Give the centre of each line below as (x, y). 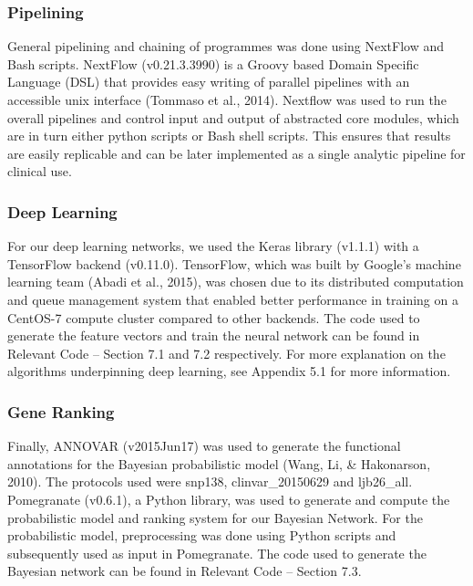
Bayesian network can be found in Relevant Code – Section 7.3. (185, 571)
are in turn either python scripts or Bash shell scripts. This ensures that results (229, 136)
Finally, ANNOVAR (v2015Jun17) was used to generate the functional (204, 446)
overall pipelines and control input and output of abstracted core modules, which (233, 117)
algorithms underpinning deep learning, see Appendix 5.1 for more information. (229, 371)
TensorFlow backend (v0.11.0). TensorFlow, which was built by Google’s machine (234, 263)
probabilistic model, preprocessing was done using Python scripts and (202, 535)
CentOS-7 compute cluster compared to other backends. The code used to (214, 317)
